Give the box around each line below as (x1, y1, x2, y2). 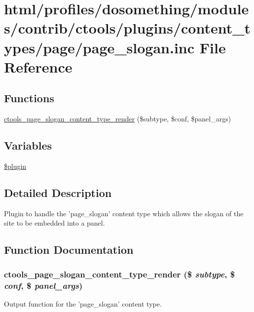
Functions (4, 90, 54, 106)
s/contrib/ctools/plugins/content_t (4, 18, 251, 38)
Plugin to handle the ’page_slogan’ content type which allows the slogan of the (4, 208, 244, 218)
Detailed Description (4, 185, 112, 200)
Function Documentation (4, 242, 134, 257)
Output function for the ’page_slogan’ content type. (4, 298, 162, 309)
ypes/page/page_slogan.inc (4, 37, 195, 57)
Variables (4, 138, 52, 153)
